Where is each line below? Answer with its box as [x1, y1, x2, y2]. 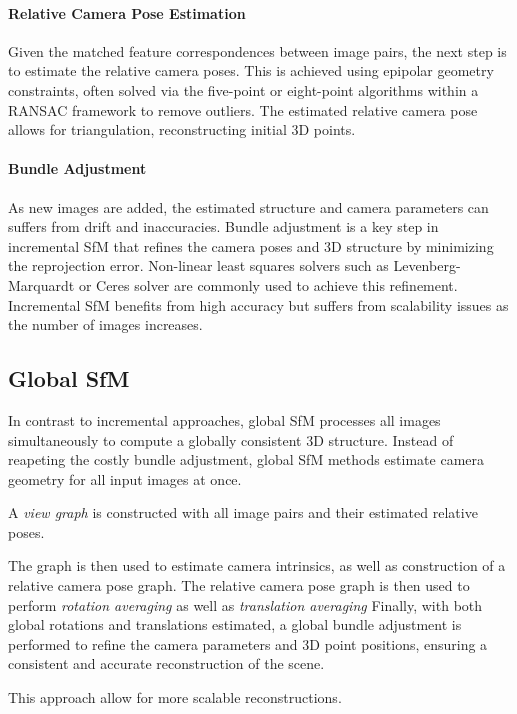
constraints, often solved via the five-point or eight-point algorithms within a [8, 79, 479, 100]
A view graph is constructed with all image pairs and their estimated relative [8, 502, 478, 523]
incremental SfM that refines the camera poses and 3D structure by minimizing [8, 235, 494, 256]
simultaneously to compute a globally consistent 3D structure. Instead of [8, 429, 454, 450]
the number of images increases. [8, 314, 203, 335]
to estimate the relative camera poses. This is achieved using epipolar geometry [8, 60, 494, 81]
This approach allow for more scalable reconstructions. [8, 687, 342, 708]
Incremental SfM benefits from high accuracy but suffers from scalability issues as [8, 294, 509, 315]
